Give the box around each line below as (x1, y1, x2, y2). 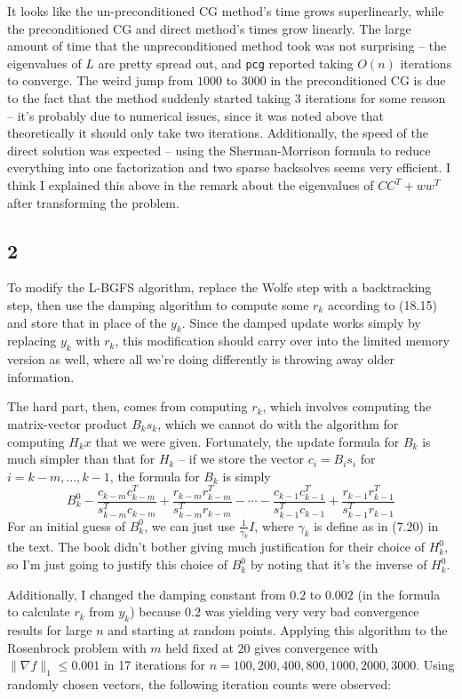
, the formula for (109, 466, 200, 485)
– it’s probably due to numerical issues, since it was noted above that (7, 106, 385, 124)
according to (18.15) (327, 295, 437, 314)
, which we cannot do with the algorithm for (157, 414, 399, 433)
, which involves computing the (262, 397, 432, 416)
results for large (7, 621, 92, 639)
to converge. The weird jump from (7, 71, 194, 90)
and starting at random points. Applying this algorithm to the (108, 621, 448, 639)
